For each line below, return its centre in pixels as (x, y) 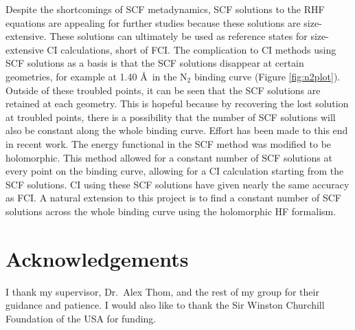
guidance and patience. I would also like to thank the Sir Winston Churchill (165, 305)
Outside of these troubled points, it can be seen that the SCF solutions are (163, 90)
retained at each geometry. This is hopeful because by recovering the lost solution (177, 103)
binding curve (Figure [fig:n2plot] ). (267, 76)
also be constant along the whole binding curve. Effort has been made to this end (177, 130)
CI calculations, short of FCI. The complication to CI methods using (192, 49)
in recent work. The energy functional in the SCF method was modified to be (169, 143)
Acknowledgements (97, 258)
